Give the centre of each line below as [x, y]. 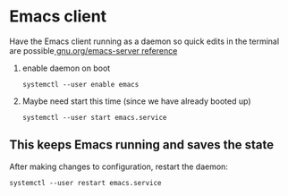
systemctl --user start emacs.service [94, 117]
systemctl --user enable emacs [80, 84]
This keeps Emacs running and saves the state [142, 145]
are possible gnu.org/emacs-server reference [93, 50]
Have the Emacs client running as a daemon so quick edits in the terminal [144, 41]
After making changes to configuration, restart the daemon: [119, 166]
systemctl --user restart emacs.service [86, 183]
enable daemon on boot [66, 68]
